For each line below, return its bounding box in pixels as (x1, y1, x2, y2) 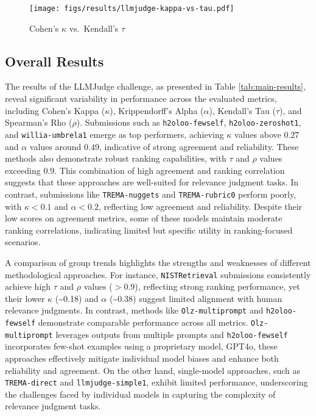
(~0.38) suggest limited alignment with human (109, 292, 283, 304)
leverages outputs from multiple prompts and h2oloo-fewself (55, 328, 288, 340)
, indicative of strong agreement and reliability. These (99, 140, 299, 152)
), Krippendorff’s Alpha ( (110, 104, 204, 117)
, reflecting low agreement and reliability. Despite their (98, 199, 303, 212)
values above (234, 127, 281, 140)
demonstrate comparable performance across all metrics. (38, 316, 248, 329)
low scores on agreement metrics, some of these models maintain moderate (5, 212, 283, 224)
